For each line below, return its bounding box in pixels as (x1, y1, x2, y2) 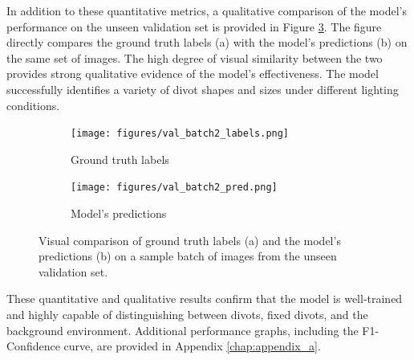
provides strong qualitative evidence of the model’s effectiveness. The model (6, 65, 379, 82)
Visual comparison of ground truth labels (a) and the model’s (39, 231, 341, 248)
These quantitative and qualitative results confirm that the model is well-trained (6, 290, 403, 307)
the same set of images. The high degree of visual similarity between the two (6, 49, 383, 66)
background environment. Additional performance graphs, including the (6, 321, 359, 338)
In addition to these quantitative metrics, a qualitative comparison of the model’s (6, 2, 407, 18)
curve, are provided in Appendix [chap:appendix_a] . (63, 337, 321, 354)
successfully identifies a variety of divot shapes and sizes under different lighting (6, 80, 399, 97)
